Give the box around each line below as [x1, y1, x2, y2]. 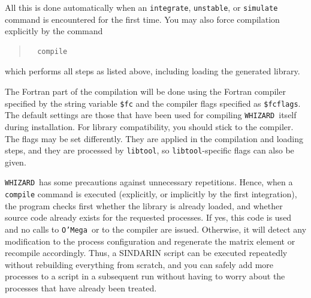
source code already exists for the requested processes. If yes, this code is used [5, 211, 292, 224]
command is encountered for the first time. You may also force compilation [5, 13, 280, 25]
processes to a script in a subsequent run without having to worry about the [5, 270, 285, 282]
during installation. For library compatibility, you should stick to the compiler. [5, 120, 294, 133]
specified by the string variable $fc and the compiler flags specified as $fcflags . [5, 97, 301, 109]
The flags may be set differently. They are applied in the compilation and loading [5, 132, 304, 145]
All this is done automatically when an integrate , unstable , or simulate [5, 1, 278, 13]
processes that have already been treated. [5, 281, 157, 294]
